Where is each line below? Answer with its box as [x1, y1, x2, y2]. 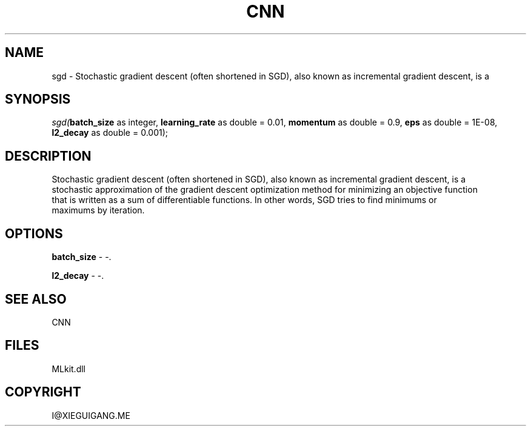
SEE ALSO [5, 291, 67, 307]
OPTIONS [5, 226, 63, 241]
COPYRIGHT [5, 384, 81, 400]
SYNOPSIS [5, 92, 71, 107]
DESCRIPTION [5, 148, 92, 164]
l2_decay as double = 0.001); [52, 127, 169, 138]
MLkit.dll [52, 363, 85, 374]
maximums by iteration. [52, 205, 145, 216]
